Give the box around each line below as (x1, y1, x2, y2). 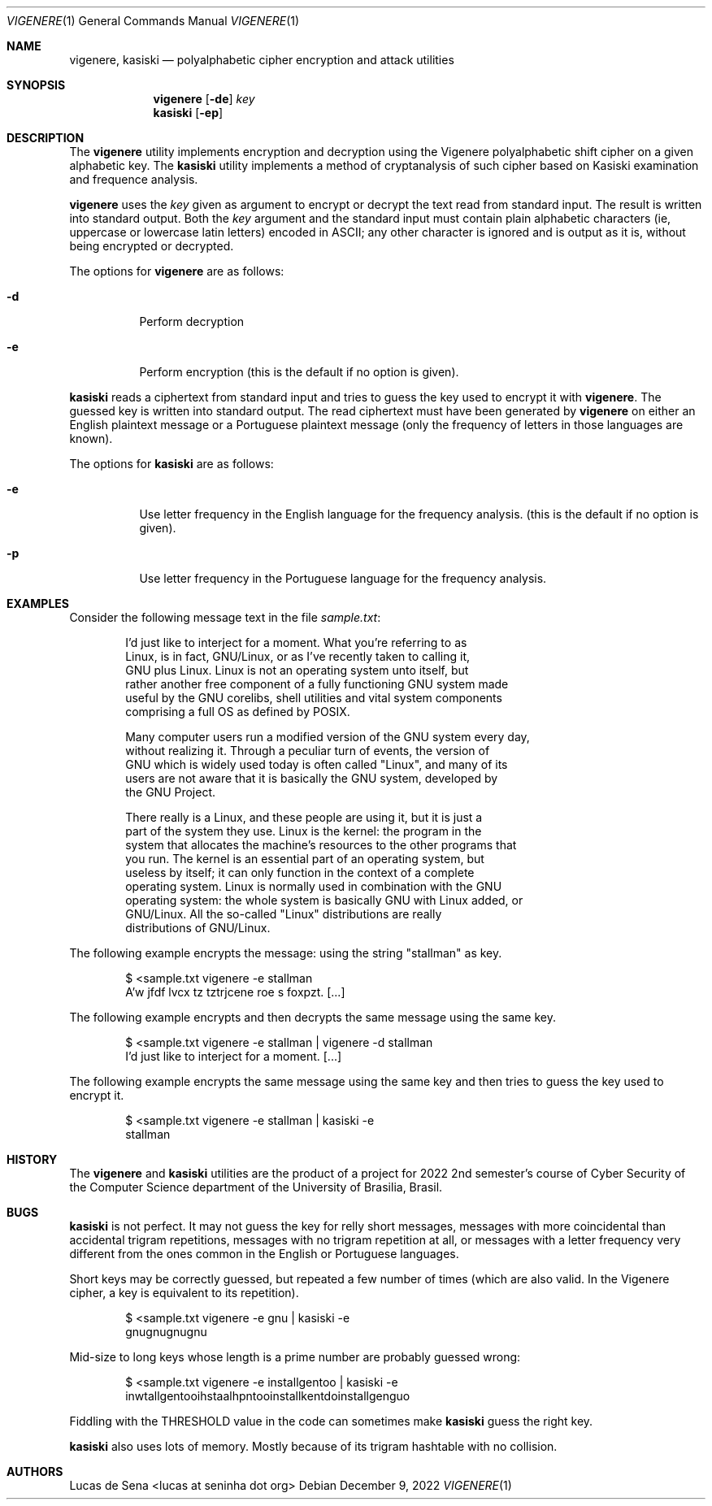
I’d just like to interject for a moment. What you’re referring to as (125, 636, 467, 649)
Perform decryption (139, 315, 245, 328)
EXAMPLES (7, 597, 69, 610)
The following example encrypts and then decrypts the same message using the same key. (69, 1010, 556, 1024)
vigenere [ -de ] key (153, 92, 255, 106)
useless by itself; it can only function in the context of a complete (125, 866, 475, 879)
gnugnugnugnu (125, 1325, 207, 1339)
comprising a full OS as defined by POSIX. (125, 705, 350, 718)
